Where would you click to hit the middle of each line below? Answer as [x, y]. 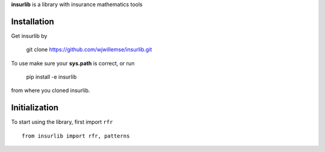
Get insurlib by [29, 35]
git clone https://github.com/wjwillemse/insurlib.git [89, 50]
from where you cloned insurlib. [51, 91]
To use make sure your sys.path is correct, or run [73, 63]
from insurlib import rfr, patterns [76, 136]
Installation [32, 21]
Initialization [35, 108]
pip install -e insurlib [51, 77]
